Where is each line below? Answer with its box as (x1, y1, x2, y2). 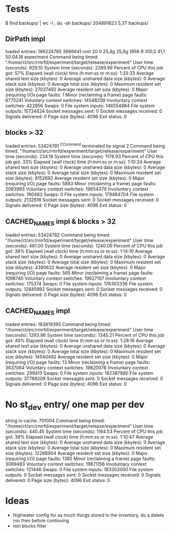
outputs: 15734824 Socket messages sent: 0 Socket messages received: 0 (5, 108, 162, 114)
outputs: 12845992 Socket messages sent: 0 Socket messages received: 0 (5, 286, 163, 293)
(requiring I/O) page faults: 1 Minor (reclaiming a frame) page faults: (5, 91, 148, 98)
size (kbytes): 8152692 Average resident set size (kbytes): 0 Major (5, 175, 145, 181)
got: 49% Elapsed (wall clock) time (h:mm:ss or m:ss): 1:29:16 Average (5, 337, 154, 344)
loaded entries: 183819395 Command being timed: (5, 321, 111, 327)
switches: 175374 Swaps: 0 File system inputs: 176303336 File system (5, 281, 153, 287)
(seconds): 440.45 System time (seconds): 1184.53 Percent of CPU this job (5, 428, 163, 434)
